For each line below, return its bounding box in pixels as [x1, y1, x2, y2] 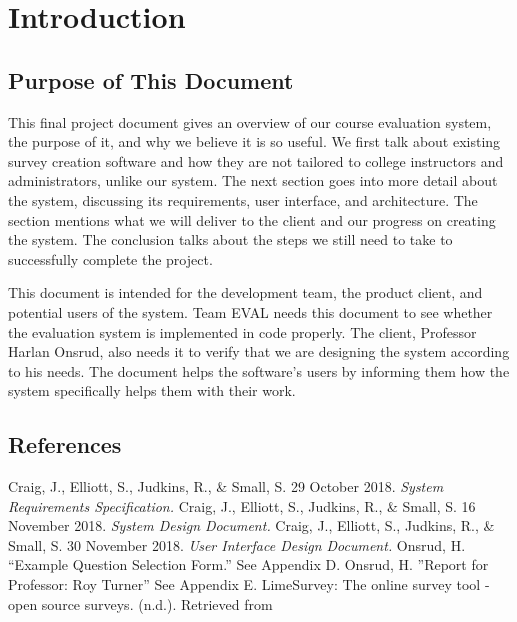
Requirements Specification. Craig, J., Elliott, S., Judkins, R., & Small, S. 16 [8, 495, 476, 516]
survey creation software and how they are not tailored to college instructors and [8, 150, 504, 171]
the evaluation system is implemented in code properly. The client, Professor [8, 321, 477, 342]
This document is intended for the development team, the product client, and [8, 282, 483, 303]
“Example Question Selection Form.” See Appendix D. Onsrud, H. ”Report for [8, 554, 489, 575]
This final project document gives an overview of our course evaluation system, [8, 111, 492, 132]
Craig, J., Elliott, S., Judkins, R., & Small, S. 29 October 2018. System [8, 476, 444, 497]
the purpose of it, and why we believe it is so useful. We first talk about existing [8, 131, 501, 152]
